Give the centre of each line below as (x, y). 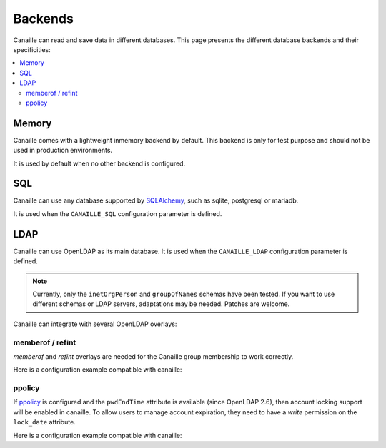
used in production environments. (63, 151)
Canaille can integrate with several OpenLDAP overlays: (95, 324)
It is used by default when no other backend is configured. (99, 163)
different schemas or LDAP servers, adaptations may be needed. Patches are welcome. (161, 304)
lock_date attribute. (45, 422)
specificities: (32, 49)
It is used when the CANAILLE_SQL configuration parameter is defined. (118, 213)
